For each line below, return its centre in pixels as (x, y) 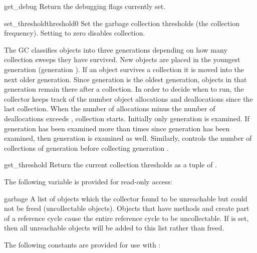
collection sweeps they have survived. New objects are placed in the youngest (122, 59)
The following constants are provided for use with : (82, 244)
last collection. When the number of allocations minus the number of (110, 108)
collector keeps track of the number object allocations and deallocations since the (128, 98)
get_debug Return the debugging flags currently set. (85, 6)
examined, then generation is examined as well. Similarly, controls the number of (128, 138)
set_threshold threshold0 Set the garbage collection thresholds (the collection (122, 23)
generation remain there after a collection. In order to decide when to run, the (124, 89)
